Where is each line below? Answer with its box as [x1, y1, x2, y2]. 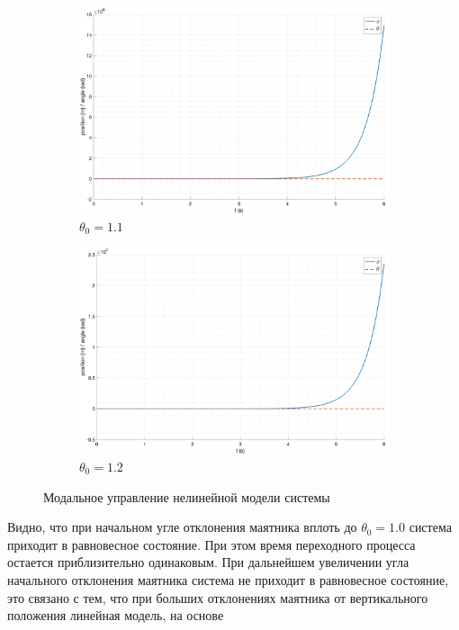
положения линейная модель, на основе [7, 606, 224, 625]
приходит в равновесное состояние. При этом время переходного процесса [7, 535, 416, 553]
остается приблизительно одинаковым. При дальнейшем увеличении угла [7, 553, 409, 571]
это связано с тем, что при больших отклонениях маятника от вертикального [7, 588, 428, 607]
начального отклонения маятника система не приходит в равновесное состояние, [7, 570, 449, 589]
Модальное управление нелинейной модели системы [43, 487, 330, 506]
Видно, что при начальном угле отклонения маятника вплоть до [7, 517, 357, 536]
